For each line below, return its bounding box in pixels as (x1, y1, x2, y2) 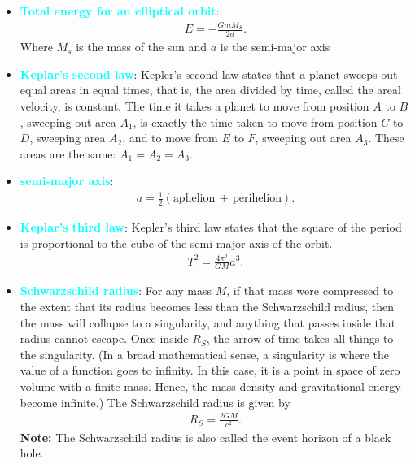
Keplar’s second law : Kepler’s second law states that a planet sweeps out (20, 65, 398, 82)
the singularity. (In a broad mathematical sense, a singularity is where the (20, 345, 390, 362)
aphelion (173, 193, 216, 205)
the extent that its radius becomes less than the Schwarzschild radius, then (20, 298, 394, 314)
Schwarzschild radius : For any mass (20, 282, 212, 299)
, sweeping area (29, 129, 106, 146)
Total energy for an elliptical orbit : (20, 2, 220, 19)
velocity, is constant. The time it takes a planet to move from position (20, 97, 369, 114)
